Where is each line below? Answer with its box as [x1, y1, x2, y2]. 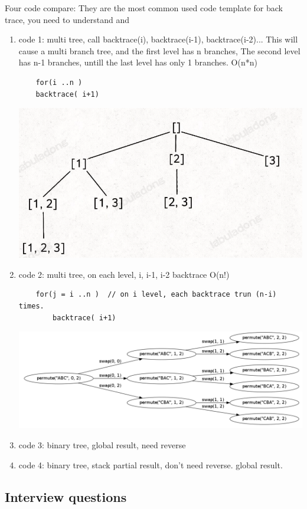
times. [18, 302, 44, 311]
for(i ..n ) [35, 78, 83, 87]
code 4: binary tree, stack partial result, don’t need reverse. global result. [18, 458, 283, 471]
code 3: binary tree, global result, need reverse [18, 438, 186, 451]
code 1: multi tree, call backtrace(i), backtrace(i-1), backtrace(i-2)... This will [18, 33, 298, 45]
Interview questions [5, 487, 127, 505]
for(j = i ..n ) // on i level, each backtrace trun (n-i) [35, 290, 277, 299]
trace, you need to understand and [5, 13, 129, 25]
